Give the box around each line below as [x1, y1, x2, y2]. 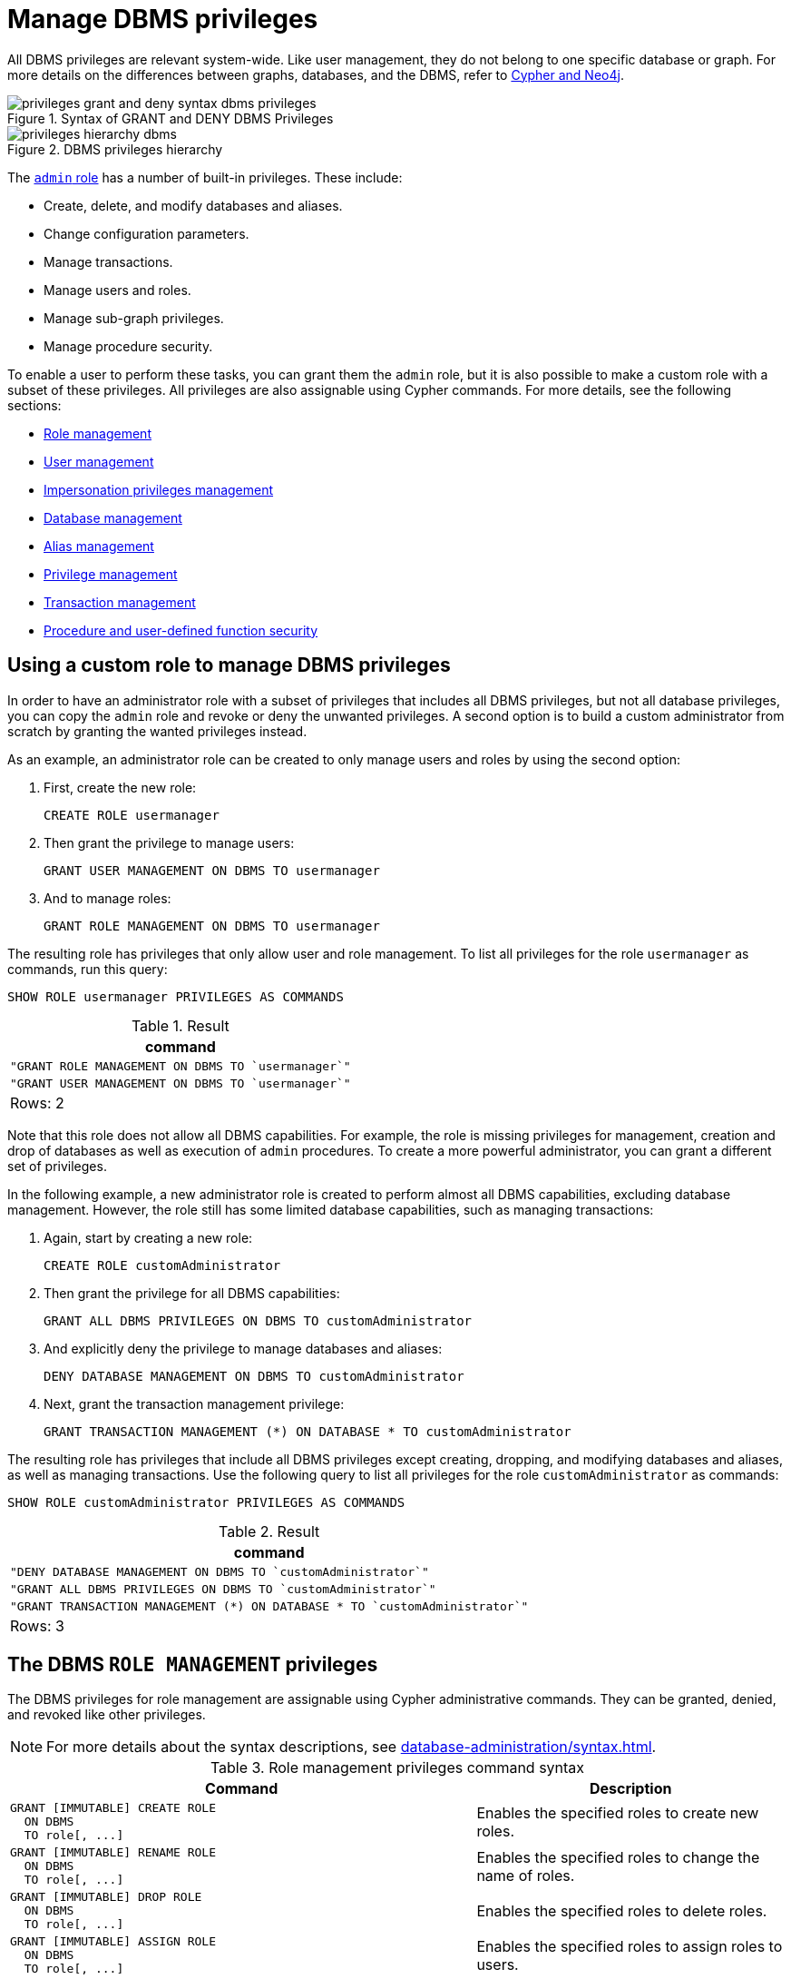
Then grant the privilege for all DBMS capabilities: [44, 1285, 340, 1301]
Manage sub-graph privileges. [44, 310, 224, 326]
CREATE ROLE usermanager [44, 807, 220, 822]
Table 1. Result [131, 1016, 229, 1035]
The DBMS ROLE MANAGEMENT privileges [7, 1653, 378, 1677]
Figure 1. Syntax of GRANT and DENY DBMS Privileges [7, 110, 334, 126]
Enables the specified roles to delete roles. [476, 1901, 767, 1920]
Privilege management [44, 566, 178, 582]
